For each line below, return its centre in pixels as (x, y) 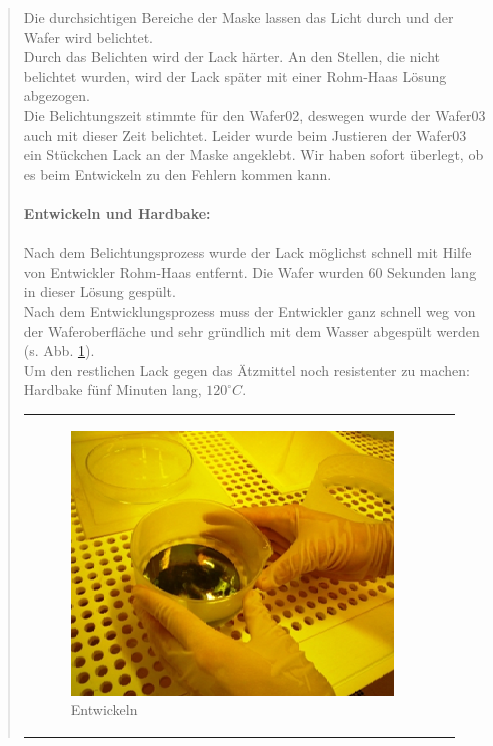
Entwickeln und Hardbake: (117, 212)
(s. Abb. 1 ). (59, 350)
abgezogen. (56, 95)
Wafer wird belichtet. (88, 36)
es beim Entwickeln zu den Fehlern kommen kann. (177, 173)
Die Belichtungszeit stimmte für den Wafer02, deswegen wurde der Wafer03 (254, 114)
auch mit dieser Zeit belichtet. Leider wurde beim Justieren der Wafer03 (245, 134)
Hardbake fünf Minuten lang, (112, 389)
